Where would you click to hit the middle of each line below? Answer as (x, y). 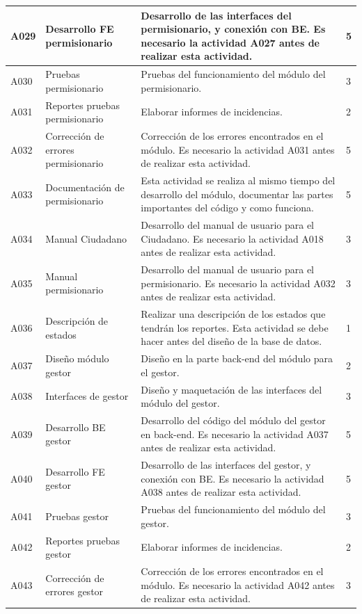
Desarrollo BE (76, 427)
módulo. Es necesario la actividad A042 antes (238, 584)
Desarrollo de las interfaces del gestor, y (226, 465)
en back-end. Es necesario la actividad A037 (235, 434)
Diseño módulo (77, 358)
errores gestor (74, 591)
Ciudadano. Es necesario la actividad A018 (232, 238)
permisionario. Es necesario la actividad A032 (238, 283)
